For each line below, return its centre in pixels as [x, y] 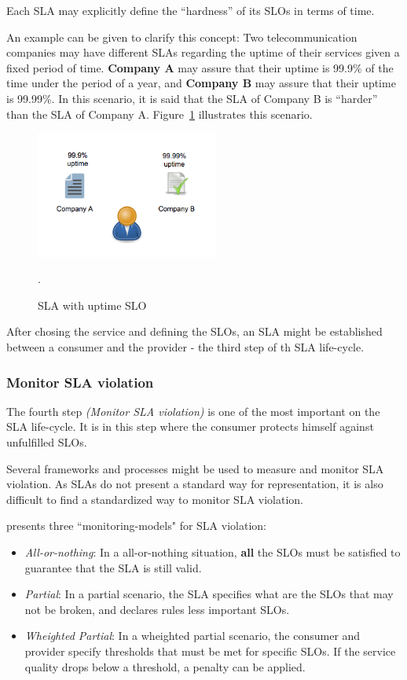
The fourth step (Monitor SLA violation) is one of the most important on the [193, 411]
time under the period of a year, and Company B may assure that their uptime [201, 83]
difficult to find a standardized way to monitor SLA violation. [155, 499]
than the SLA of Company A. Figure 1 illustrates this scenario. [159, 114]
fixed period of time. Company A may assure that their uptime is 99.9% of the [200, 67]
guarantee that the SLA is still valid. [113, 567]
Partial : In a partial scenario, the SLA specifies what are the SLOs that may [209, 594]
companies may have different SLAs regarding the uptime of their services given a [203, 52]
